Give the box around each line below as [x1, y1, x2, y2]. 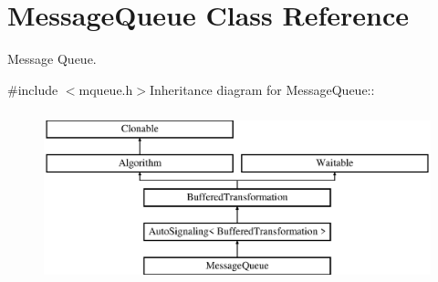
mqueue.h [78, 79, 133, 99]
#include [7, 79, 58, 99]
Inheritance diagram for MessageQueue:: [149, 79, 375, 99]
